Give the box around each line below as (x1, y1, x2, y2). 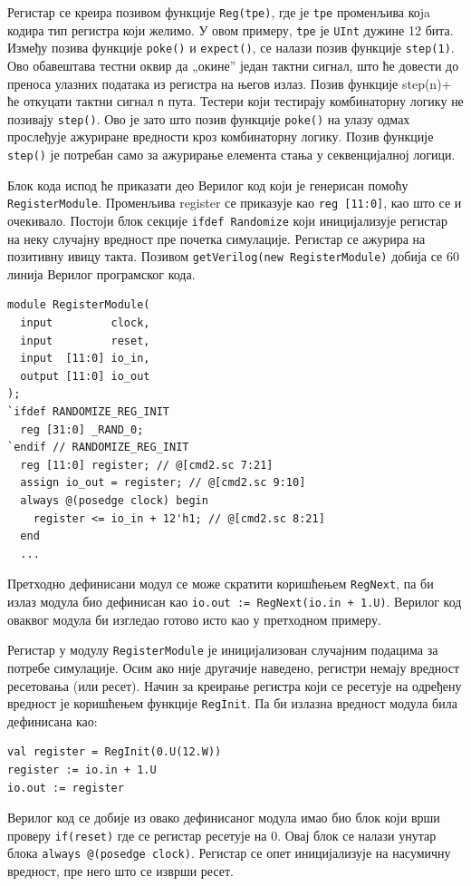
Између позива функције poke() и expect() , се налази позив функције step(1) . (7, 38, 455, 57)
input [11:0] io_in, (20, 352, 150, 365)
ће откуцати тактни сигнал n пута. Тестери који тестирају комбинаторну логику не (7, 92, 464, 111)
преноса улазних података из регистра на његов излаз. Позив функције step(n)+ (7, 73, 452, 92)
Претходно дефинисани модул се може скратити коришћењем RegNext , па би (7, 574, 434, 593)
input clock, (20, 316, 150, 330)
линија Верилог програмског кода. (7, 264, 196, 283)
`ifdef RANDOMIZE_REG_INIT (7, 405, 169, 419)
